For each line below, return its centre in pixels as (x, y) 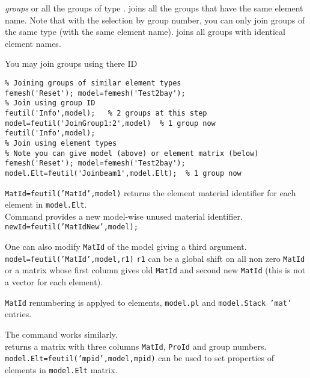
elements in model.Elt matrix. (61, 369)
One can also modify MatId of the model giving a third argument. (126, 246)
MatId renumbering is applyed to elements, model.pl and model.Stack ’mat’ (148, 302)
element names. (33, 43)
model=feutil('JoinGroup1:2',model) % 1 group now (110, 123)
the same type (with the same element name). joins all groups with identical (145, 32)
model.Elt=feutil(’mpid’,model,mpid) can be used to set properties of (140, 358)
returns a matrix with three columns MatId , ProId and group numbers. (136, 346)
